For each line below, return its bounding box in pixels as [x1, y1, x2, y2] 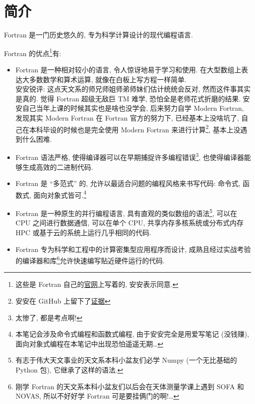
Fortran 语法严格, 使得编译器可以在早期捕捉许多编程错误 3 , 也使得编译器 [15, 151, 244, 162]
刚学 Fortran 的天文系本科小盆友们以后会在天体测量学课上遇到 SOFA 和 [15, 381, 244, 391]
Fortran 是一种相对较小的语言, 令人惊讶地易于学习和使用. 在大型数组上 [15, 64, 241, 74]
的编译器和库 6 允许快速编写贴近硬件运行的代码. [15, 254, 165, 265]
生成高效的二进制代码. [22, 161, 93, 172]
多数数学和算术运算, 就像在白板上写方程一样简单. [29, 74, 187, 84]
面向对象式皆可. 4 [33, 188, 87, 200]
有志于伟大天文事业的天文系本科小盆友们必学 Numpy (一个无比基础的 [15, 355, 237, 365]
